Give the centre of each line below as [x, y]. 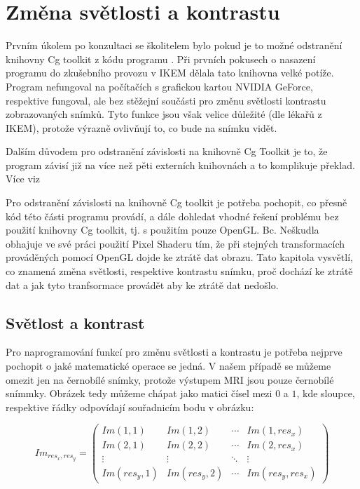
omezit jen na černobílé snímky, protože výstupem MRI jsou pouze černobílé [170, 379]
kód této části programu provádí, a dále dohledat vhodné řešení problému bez [172, 216]
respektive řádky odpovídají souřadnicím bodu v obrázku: [130, 407]
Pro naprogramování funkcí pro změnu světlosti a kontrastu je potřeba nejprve [174, 352]
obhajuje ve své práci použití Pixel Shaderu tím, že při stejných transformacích [175, 243]
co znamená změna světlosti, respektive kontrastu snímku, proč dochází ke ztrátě [179, 271]
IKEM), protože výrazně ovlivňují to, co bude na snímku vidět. [141, 127]
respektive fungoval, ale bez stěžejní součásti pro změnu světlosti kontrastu [166, 100]
